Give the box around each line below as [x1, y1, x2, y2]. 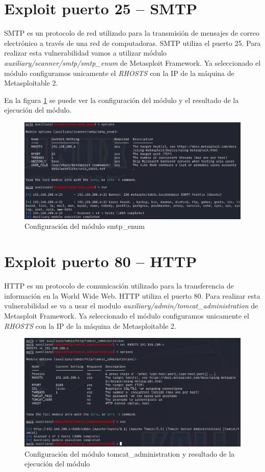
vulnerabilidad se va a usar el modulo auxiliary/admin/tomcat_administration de [4, 300, 258, 311]
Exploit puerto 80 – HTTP [4, 251, 197, 272]
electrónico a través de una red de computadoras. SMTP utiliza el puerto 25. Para [4, 37, 261, 48]
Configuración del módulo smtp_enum [24, 221, 145, 231]
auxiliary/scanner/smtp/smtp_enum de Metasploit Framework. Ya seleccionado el [4, 57, 261, 68]
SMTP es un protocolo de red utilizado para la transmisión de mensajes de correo [4, 28, 259, 38]
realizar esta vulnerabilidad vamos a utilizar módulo [4, 47, 167, 58]
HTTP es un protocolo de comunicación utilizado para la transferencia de [4, 280, 234, 291]
